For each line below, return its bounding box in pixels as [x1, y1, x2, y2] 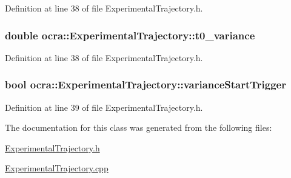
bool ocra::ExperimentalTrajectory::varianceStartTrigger [5, 77, 286, 92]
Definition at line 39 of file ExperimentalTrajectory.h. [5, 101, 203, 113]
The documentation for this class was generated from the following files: [5, 121, 272, 134]
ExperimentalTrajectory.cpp [5, 162, 109, 174]
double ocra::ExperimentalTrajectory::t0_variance [5, 27, 255, 42]
